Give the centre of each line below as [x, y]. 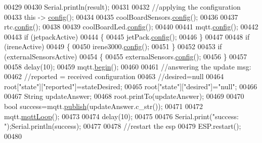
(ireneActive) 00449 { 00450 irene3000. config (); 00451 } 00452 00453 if [113, 46]
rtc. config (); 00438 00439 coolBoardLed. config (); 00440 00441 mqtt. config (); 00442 [131, 27]
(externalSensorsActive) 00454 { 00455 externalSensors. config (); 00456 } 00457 [126, 56]
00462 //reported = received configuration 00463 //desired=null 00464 [114, 76]
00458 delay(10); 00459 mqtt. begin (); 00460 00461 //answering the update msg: [128, 66]
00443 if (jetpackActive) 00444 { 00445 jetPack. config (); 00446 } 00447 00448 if [127, 36]
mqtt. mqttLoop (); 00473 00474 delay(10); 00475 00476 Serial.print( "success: [121, 116]
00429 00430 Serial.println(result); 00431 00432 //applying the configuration [122, 7]
